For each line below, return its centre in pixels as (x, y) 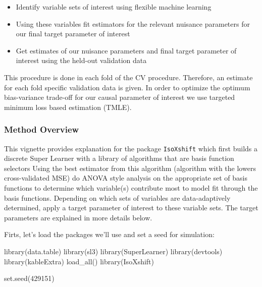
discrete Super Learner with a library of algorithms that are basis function (119, 158)
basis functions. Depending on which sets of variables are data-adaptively (117, 197)
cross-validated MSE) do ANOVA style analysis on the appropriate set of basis (126, 178)
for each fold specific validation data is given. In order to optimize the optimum (127, 87)
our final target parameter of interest (73, 34)
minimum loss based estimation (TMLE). (68, 107)
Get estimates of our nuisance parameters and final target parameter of (126, 50)
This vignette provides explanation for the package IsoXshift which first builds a (131, 148)
